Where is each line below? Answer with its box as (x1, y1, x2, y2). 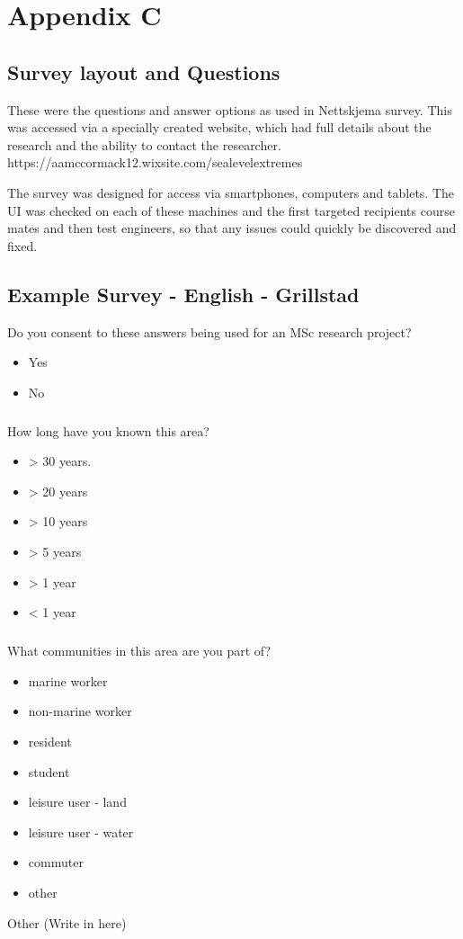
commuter (28, 853, 84, 872)
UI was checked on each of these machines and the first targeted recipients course (7, 201, 455, 219)
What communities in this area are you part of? (7, 641, 272, 660)
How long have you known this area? (7, 421, 209, 440)
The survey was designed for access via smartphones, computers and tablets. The (7, 183, 455, 201)
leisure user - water (28, 822, 134, 841)
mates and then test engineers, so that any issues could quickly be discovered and (7, 219, 457, 237)
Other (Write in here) (7, 913, 127, 932)
